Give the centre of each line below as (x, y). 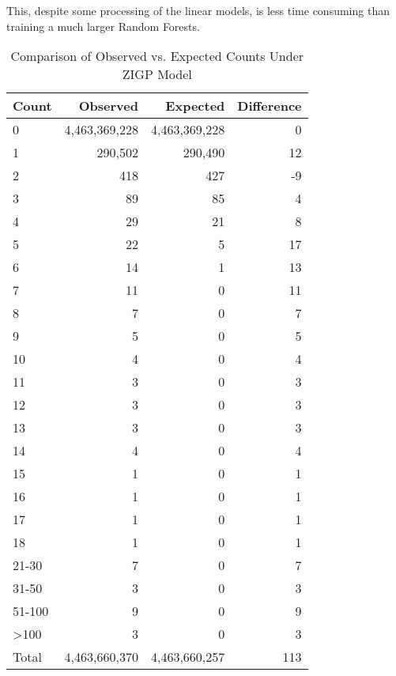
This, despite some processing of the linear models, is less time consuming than (198, 10)
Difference (270, 106)
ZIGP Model (157, 74)
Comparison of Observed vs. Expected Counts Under (157, 56)
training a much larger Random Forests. (103, 26)
